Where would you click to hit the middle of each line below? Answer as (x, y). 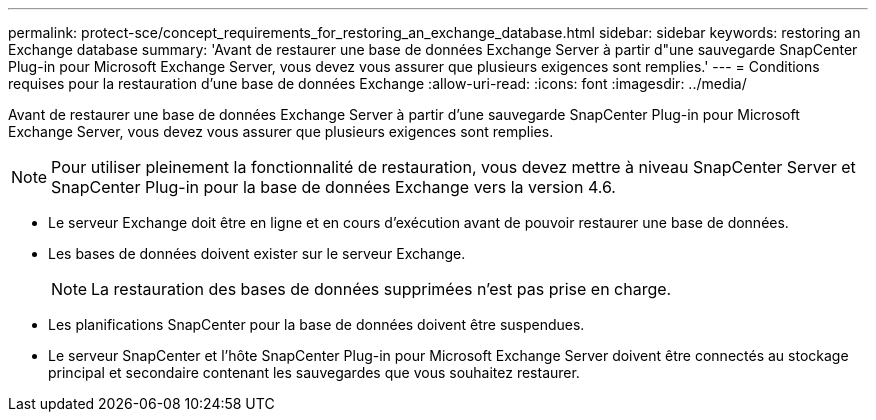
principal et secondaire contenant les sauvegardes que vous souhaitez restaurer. (314, 372)
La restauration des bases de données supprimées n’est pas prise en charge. (381, 289)
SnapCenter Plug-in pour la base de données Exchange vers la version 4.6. (333, 187)
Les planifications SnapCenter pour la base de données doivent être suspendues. (316, 324)
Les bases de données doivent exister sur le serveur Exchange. (257, 253)
